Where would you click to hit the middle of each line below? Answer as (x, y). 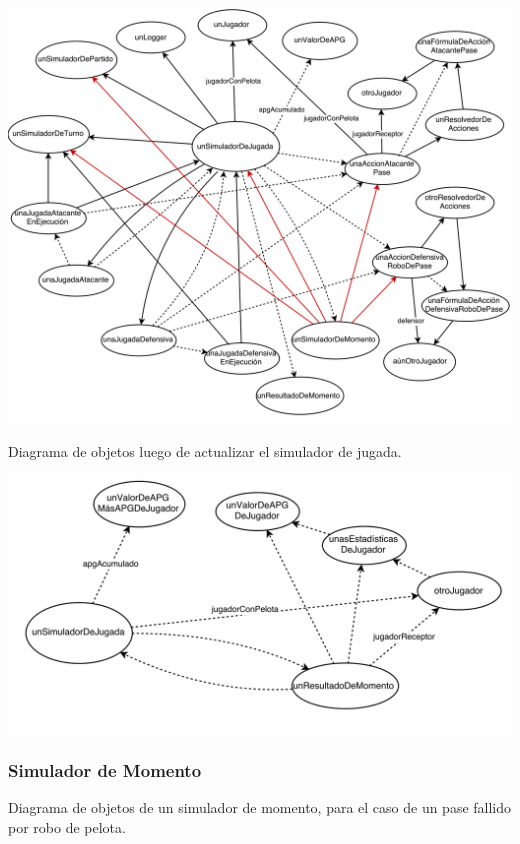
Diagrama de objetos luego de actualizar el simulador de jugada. (205, 451)
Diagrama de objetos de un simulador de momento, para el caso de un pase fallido (260, 807)
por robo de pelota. (67, 826)
